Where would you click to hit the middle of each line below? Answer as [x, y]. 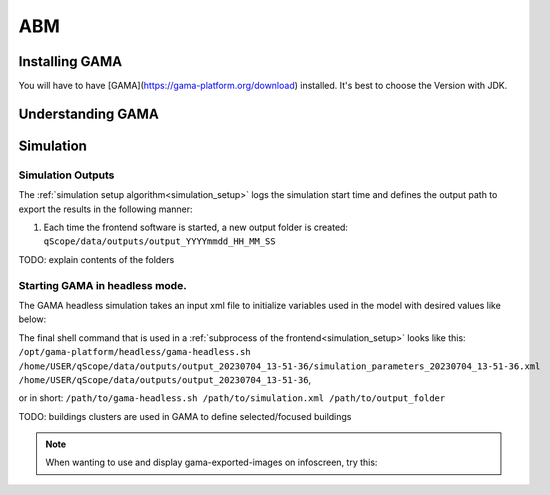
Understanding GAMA [88, 113]
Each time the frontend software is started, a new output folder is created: [196, 227]
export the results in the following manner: [106, 209]
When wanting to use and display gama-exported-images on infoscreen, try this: [211, 462]
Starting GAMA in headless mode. [102, 285]
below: [32, 319]
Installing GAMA [70, 61]
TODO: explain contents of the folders [96, 259]
